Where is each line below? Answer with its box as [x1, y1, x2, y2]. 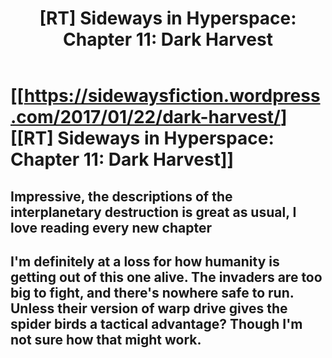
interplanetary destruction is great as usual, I [10, 203, 297, 221]
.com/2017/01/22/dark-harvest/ [10, 106, 281, 129]
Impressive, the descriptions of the [10, 188, 233, 205]
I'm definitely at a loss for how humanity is [10, 253, 280, 270]
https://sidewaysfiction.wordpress [23, 85, 321, 107]
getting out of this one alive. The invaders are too [10, 268, 323, 286]
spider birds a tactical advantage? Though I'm [10, 315, 303, 332]
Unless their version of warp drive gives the [10, 300, 288, 317]
